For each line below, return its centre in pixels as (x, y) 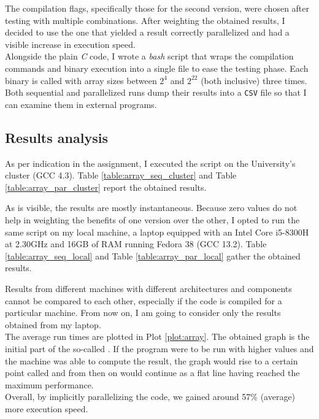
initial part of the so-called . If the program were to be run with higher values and (159, 348)
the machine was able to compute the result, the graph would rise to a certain (152, 360)
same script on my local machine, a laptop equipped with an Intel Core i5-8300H (157, 232)
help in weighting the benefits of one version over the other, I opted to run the (152, 219)
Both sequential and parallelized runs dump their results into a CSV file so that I (156, 92)
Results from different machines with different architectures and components (148, 288)
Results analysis (56, 137)
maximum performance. (49, 384)
